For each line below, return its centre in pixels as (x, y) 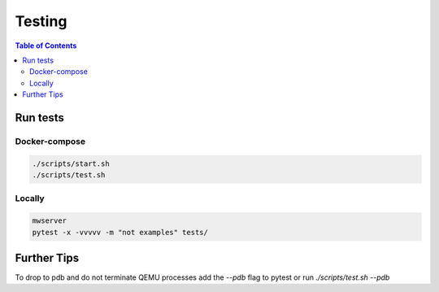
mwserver (50, 221)
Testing (41, 21)
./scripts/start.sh (71, 163)
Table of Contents (46, 46)
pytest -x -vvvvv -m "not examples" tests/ (120, 232)
